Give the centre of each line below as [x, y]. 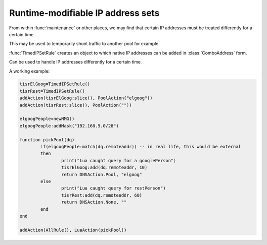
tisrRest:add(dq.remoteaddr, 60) [102, 195]
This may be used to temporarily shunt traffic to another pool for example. [85, 44]
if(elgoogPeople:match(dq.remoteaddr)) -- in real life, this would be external [141, 147]
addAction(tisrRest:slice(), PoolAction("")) [76, 105]
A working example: [29, 71]
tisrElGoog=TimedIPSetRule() [55, 84]
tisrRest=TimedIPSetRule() [52, 91]
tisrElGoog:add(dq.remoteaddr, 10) [104, 168]
